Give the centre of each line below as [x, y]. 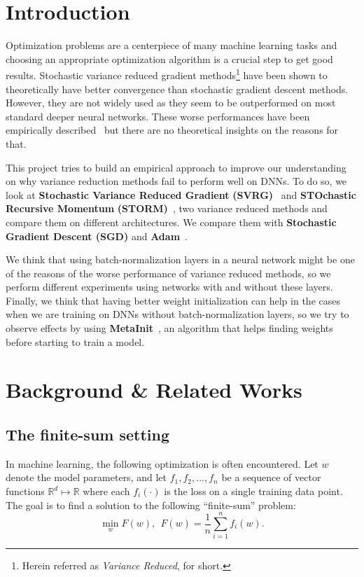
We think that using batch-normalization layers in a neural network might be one [180, 259]
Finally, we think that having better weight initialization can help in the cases [173, 300]
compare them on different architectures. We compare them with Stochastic [171, 222]
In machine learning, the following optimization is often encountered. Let [162, 463]
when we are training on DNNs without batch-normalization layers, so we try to [177, 314]
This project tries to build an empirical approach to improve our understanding [176, 167]
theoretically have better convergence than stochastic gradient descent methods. [177, 89]
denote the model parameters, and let [86, 477]
